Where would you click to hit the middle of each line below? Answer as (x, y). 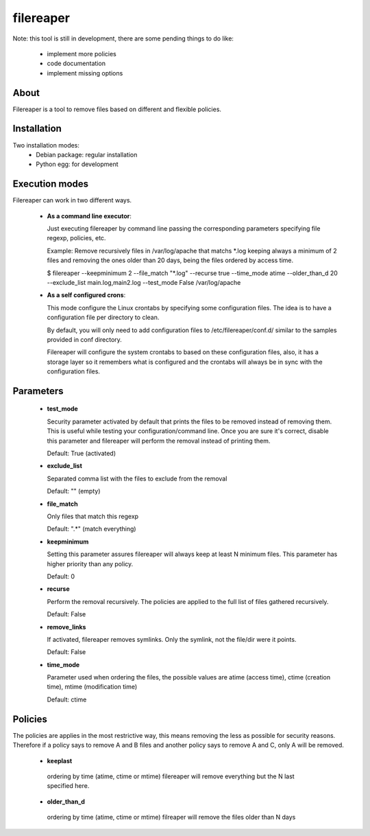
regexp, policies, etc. (76, 238)
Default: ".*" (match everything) (91, 529)
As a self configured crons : (86, 295)
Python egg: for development (77, 164)
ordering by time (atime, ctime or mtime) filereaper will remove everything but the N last (171, 776)
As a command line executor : (89, 216)
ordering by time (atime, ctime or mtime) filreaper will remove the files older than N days (171, 817)
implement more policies (82, 54)
